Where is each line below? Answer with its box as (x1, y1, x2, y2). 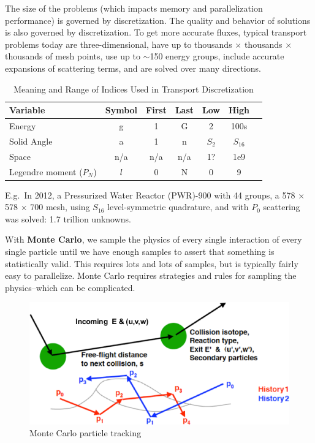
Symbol (105, 104, 138, 116)
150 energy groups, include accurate (150, 50, 284, 62)
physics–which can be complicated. (5, 281, 135, 293)
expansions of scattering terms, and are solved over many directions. (5, 61, 261, 74)
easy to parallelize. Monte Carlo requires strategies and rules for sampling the (5, 269, 297, 282)
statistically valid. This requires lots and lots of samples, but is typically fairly (5, 257, 298, 270)
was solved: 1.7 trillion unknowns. (5, 212, 132, 225)
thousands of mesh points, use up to (5, 50, 140, 62)
